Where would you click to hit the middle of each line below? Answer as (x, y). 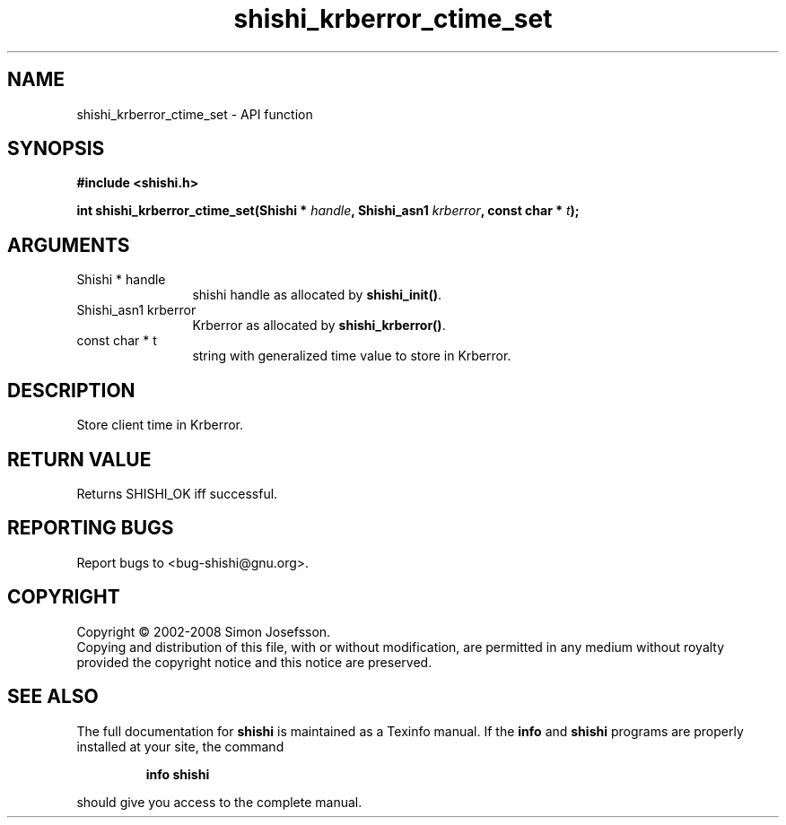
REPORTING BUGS (91, 528)
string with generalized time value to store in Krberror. (352, 356)
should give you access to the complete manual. (219, 802)
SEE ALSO (53, 697)
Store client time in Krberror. (160, 425)
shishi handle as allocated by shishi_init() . (317, 295)
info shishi (178, 774)
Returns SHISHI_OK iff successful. (177, 493)
